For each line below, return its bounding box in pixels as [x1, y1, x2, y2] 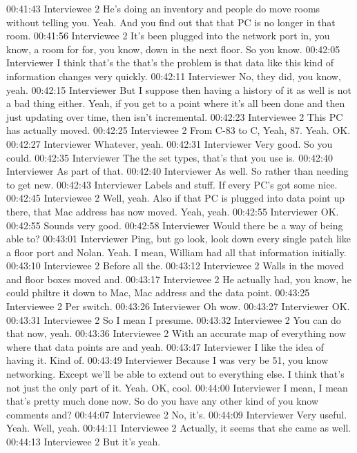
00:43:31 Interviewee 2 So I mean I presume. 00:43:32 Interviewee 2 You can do [6, 312, 341, 327]
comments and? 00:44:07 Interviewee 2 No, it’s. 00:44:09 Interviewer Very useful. [6, 407, 347, 421]
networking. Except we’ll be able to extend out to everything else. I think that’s [6, 367, 345, 381]
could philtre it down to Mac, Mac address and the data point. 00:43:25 [6, 285, 310, 300]
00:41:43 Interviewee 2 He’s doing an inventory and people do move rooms [6, 1, 320, 15]
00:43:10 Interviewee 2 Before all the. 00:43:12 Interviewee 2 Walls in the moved [6, 258, 345, 273]
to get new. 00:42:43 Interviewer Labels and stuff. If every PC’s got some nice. [6, 177, 338, 191]
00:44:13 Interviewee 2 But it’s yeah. [6, 434, 161, 448]
